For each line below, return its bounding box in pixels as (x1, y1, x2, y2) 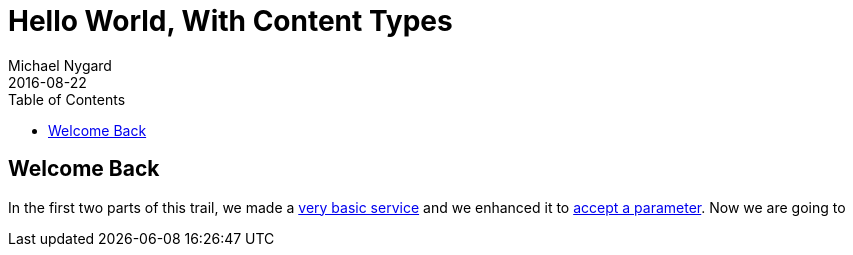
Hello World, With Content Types (8, 4, 453, 38)
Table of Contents (8, 90, 126, 108)
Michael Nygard (8, 56, 112, 74)
